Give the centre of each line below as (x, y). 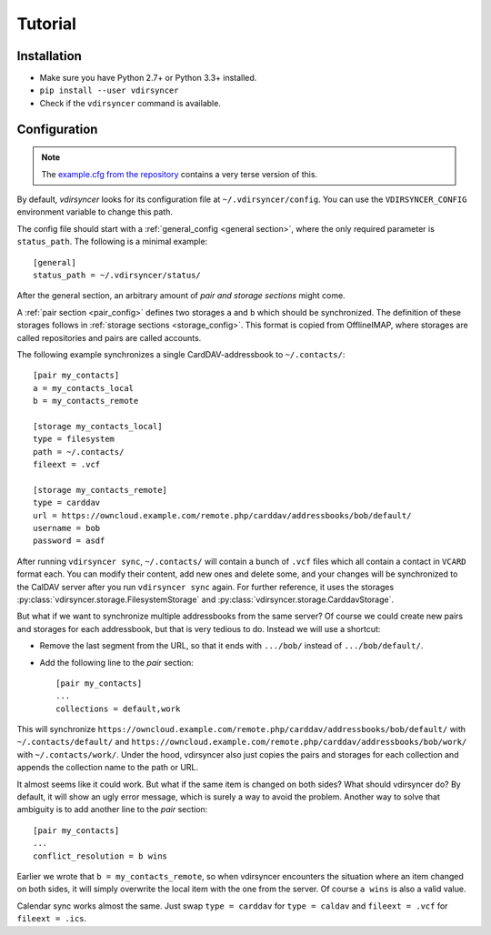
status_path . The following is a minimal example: (112, 242)
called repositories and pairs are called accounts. (109, 337)
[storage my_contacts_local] (98, 426)
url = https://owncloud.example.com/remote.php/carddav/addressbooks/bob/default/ (222, 515)
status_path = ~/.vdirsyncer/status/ (117, 275)
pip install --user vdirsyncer (109, 90)
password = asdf (69, 541)
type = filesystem (74, 439)
